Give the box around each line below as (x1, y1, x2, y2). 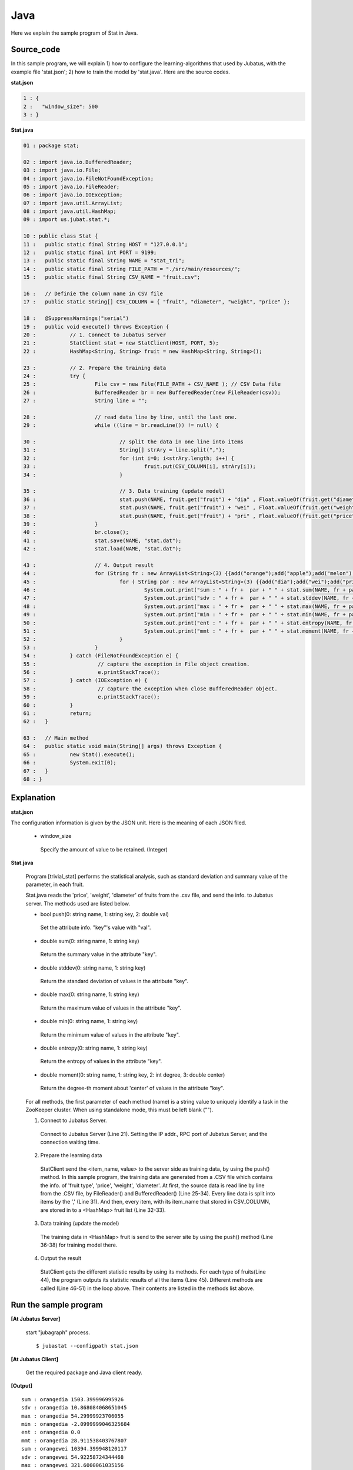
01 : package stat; (23, 142, 79, 149)
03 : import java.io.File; (23, 167, 101, 173)
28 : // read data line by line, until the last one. (23, 413, 238, 420)
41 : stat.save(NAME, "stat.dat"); (23, 537, 182, 544)
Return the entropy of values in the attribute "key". (40, 1058, 162, 1065)
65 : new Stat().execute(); (23, 751, 135, 758)
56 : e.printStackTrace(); (23, 669, 160, 676)
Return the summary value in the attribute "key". (40, 951, 157, 958)
